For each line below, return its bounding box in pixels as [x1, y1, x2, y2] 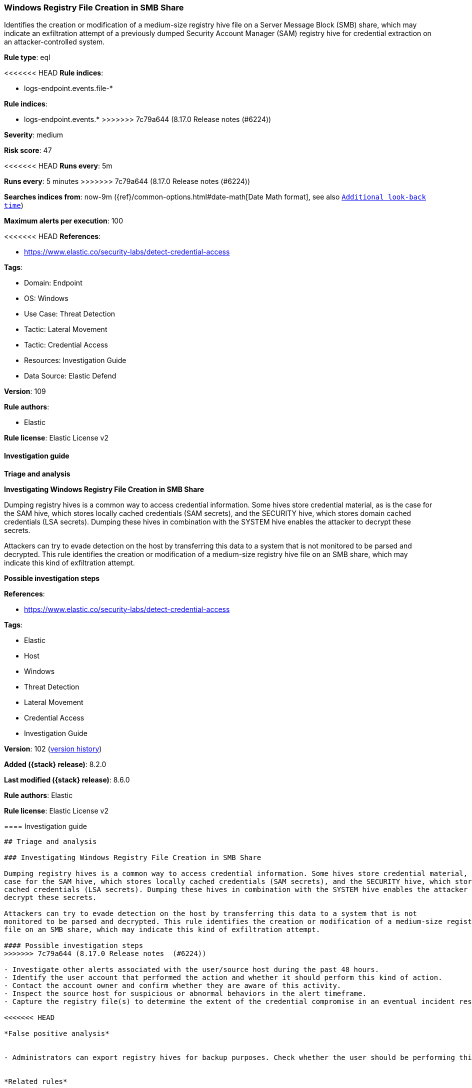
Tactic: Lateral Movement [24, 325, 107, 334]
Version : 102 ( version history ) [4, 744, 102, 753]
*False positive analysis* [4, 1029, 109, 1037]
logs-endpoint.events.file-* [24, 84, 113, 93]
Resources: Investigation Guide [24, 356, 126, 365]
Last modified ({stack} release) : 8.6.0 [4, 775, 130, 784]
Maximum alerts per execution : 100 [4, 216, 123, 225]
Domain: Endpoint [24, 278, 82, 287]
